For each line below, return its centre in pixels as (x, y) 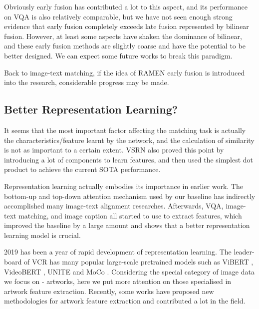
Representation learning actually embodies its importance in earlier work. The (124, 186)
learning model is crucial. (42, 235)
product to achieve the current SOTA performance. (82, 169)
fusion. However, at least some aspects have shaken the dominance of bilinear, (123, 36)
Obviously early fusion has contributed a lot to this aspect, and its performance (126, 6)
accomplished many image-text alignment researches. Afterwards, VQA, (114, 206)
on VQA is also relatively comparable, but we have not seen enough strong (118, 16)
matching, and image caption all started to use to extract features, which (130, 215)
